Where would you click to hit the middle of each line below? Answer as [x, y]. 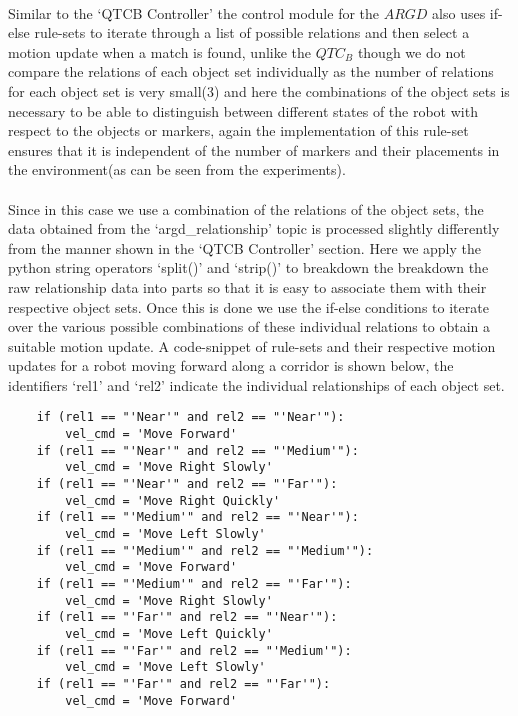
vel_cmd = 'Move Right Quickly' [173, 500]
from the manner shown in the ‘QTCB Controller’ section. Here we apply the [245, 247]
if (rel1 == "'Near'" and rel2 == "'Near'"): [190, 417]
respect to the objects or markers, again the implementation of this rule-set [238, 130]
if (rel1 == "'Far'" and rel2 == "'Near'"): [187, 617]
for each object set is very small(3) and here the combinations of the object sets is [259, 90]
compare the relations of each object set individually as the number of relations [251, 71]
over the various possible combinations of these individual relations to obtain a [249, 326]
